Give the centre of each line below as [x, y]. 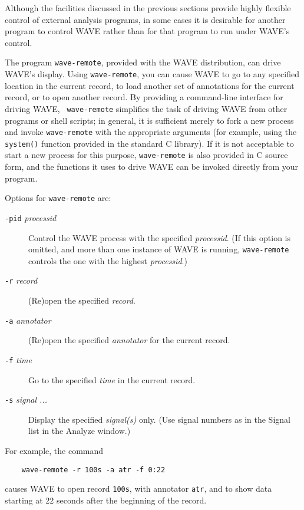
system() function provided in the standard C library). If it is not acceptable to [149, 143]
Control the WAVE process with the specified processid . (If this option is [159, 237]
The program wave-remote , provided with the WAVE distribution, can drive [143, 62]
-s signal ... [26, 399]
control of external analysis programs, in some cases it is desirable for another [145, 19]
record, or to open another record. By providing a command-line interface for [144, 97]
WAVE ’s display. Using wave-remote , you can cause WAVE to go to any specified [152, 74]
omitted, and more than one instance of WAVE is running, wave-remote [159, 249]
